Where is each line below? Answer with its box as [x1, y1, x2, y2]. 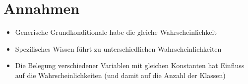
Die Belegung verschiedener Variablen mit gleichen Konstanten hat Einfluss [15, 60, 245, 71]
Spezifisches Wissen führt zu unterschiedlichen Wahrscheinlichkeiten [15, 43, 222, 54]
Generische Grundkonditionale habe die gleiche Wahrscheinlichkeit [15, 27, 217, 37]
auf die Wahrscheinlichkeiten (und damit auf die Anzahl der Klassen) [15, 70, 226, 80]
